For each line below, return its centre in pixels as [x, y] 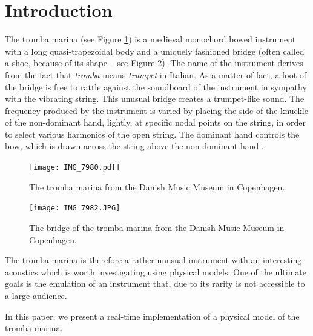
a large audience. [36, 295]
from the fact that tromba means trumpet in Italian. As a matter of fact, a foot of [156, 74]
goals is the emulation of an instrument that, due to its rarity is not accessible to [155, 284]
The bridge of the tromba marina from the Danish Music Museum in [157, 227]
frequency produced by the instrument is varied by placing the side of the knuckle [156, 110]
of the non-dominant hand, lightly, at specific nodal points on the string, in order [156, 122]
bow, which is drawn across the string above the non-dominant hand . [134, 146]
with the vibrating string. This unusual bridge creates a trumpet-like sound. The [155, 99]
